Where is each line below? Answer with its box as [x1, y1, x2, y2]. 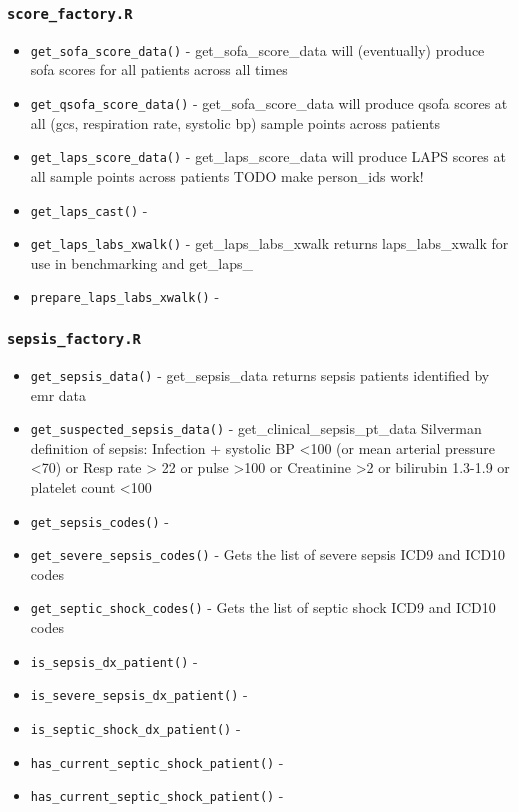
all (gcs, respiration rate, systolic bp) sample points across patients [30, 112, 440, 133]
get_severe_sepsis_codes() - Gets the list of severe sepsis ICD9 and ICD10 [30, 544, 506, 565]
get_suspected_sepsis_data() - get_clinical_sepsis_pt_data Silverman [30, 418, 482, 439]
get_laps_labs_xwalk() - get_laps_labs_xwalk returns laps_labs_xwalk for [30, 233, 509, 254]
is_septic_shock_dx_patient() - [30, 718, 241, 739]
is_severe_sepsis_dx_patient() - [30, 684, 248, 705]
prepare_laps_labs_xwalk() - [30, 286, 220, 307]
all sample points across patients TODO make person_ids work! [30, 165, 424, 186]
